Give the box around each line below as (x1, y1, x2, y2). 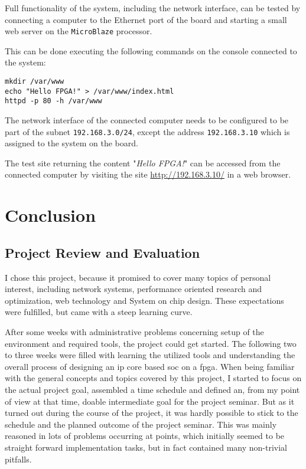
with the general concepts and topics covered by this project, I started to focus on (5, 372, 302, 384)
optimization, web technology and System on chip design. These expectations (5, 294, 284, 306)
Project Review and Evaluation (5, 243, 200, 261)
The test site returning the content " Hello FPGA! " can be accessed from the (5, 156, 281, 169)
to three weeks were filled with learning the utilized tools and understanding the (5, 349, 295, 361)
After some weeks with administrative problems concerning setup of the (5, 325, 264, 337)
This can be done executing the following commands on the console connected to (5, 44, 297, 57)
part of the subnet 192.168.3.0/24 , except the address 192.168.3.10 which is (5, 125, 290, 137)
